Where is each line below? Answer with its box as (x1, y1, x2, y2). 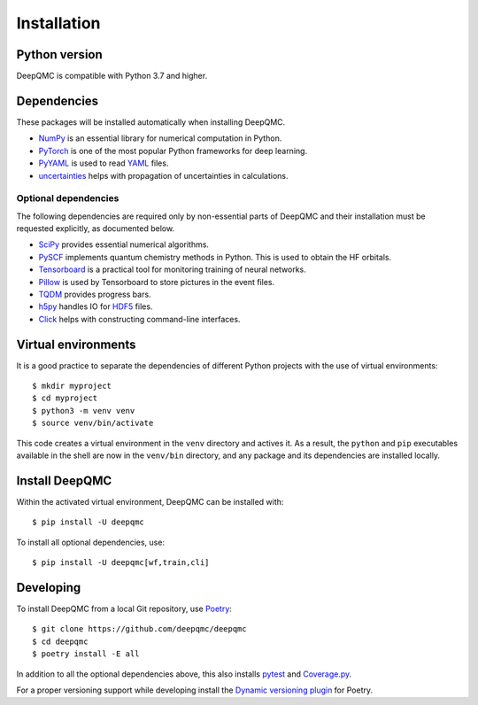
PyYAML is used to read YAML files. (38, 158, 169, 168)
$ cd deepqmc (32, 636, 89, 647)
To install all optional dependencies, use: (16, 537, 166, 547)
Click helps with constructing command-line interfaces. (38, 314, 241, 324)
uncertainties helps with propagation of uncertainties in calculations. (38, 170, 289, 181)
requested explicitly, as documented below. (16, 223, 175, 234)
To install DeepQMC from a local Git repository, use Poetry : (16, 603, 232, 615)
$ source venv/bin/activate (32, 418, 154, 429)
